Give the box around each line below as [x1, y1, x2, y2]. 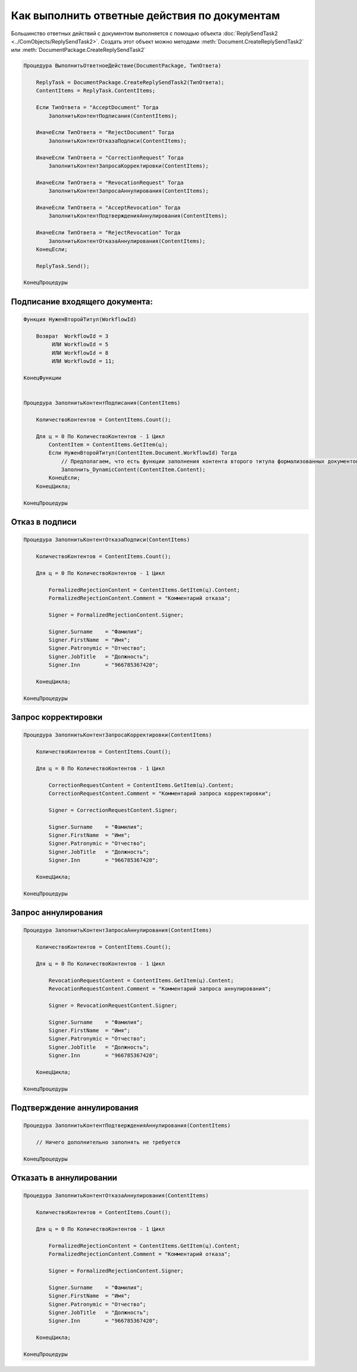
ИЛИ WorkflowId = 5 [51, 341, 109, 348]
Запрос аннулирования [11, 908, 104, 918]
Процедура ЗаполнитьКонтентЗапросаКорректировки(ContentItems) [23, 732, 212, 739]
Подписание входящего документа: [11, 296, 153, 306]
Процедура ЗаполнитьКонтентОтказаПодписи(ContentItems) [23, 537, 190, 543]
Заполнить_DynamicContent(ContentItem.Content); [61, 466, 206, 473]
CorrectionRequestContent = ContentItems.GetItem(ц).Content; [48, 782, 234, 788]
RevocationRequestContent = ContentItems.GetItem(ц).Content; [48, 977, 234, 984]
